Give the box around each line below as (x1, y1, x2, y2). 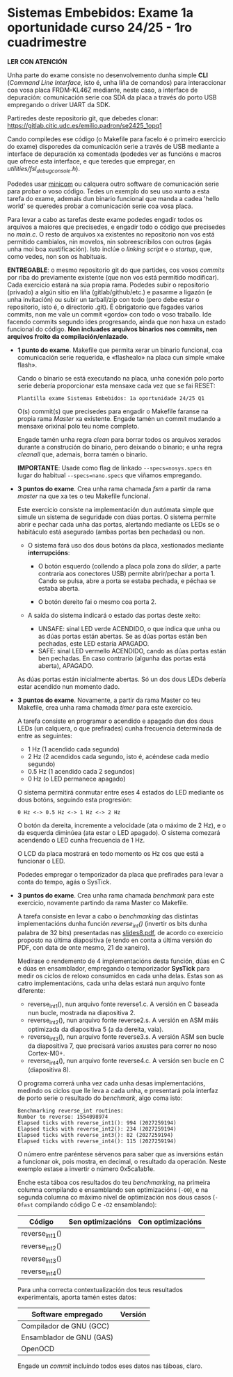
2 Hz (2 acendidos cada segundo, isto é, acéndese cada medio (27, 752, 209, 761)
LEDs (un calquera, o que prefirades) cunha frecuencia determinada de (17, 724, 223, 732)
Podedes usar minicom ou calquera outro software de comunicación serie (7, 180, 219, 188)
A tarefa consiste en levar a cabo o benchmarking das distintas (17, 912, 199, 920)
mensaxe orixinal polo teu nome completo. (17, 422, 140, 430)
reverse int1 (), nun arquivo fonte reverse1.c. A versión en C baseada (27, 1000, 219, 1010)
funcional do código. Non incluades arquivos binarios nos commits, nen (7, 325, 218, 333)
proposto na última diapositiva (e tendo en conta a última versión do (17, 936, 213, 944)
